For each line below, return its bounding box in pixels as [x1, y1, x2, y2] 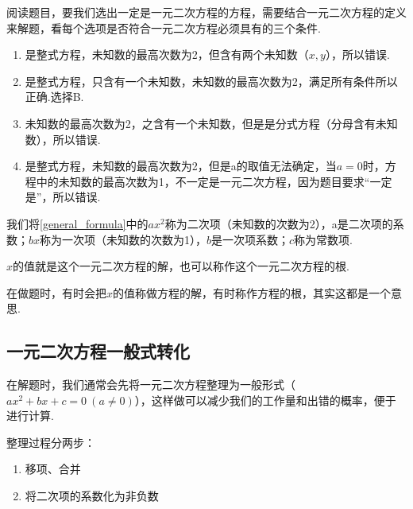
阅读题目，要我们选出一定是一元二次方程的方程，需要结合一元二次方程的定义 [6, 4, 407, 20]
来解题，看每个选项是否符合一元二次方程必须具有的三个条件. [6, 19, 321, 36]
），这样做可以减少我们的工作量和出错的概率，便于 [134, 391, 396, 408]
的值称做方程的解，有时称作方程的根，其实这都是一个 [113, 284, 392, 301]
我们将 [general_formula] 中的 [6, 215, 149, 231]
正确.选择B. [25, 88, 84, 105]
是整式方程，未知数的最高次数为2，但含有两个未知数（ [25, 46, 309, 63]
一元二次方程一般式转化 [6, 339, 190, 363]
